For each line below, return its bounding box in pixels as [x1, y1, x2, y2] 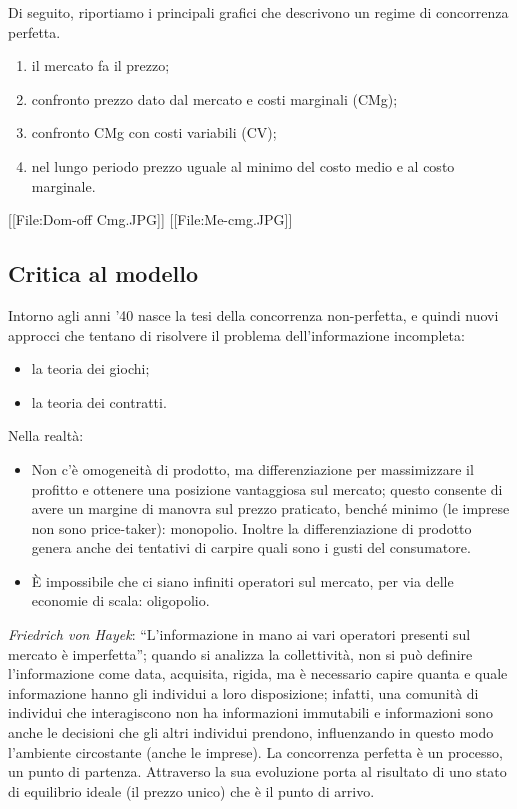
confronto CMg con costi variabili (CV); [31, 122, 277, 143]
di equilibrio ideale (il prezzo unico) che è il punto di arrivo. [8, 780, 375, 801]
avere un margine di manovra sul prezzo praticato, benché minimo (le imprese [31, 498, 510, 519]
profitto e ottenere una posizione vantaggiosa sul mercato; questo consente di [31, 478, 503, 499]
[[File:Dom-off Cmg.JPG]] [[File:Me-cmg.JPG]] [8, 209, 293, 230]
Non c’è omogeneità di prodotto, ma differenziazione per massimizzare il [31, 458, 474, 479]
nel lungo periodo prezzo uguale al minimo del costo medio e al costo [31, 155, 455, 176]
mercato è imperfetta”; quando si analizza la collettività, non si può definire [8, 643, 473, 664]
